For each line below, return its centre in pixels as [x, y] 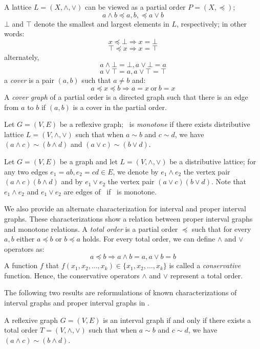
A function [21, 265]
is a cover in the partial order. [120, 107]
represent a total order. [207, 275]
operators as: [24, 248]
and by [72, 181]
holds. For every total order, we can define [149, 239]
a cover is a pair [29, 80]
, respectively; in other [211, 23]
